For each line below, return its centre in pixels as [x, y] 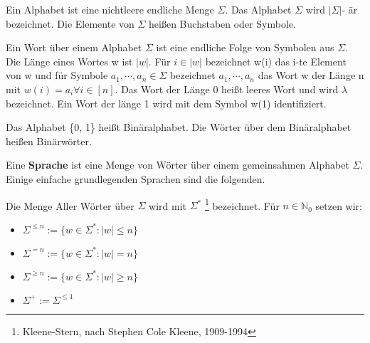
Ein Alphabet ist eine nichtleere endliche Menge [110, 9]
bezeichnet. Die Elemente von [70, 23]
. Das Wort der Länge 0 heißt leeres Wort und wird [227, 89]
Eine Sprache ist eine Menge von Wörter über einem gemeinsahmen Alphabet [178, 165]
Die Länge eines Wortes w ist [69, 61]
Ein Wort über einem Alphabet [74, 47]
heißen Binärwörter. [49, 141]
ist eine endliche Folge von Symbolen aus [245, 47]
